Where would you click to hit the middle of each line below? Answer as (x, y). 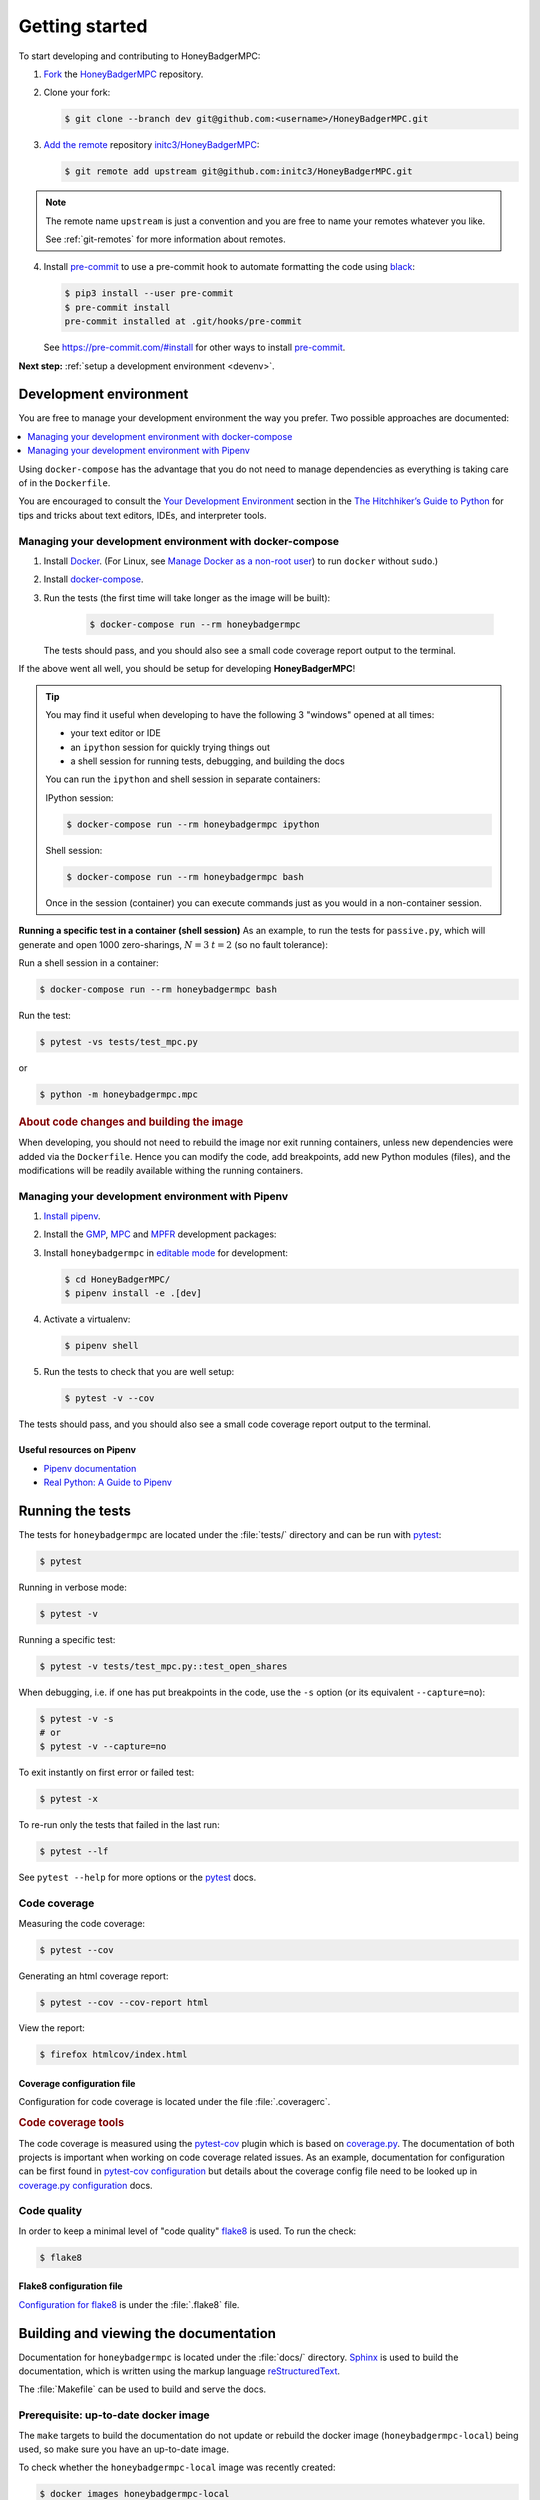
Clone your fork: (77, 92)
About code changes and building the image (131, 1122)
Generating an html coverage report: (93, 1976)
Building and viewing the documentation (147, 2333)
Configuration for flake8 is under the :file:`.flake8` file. (129, 2304)
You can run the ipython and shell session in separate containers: (183, 779)
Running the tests (75, 1510)
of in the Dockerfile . (64, 483)
